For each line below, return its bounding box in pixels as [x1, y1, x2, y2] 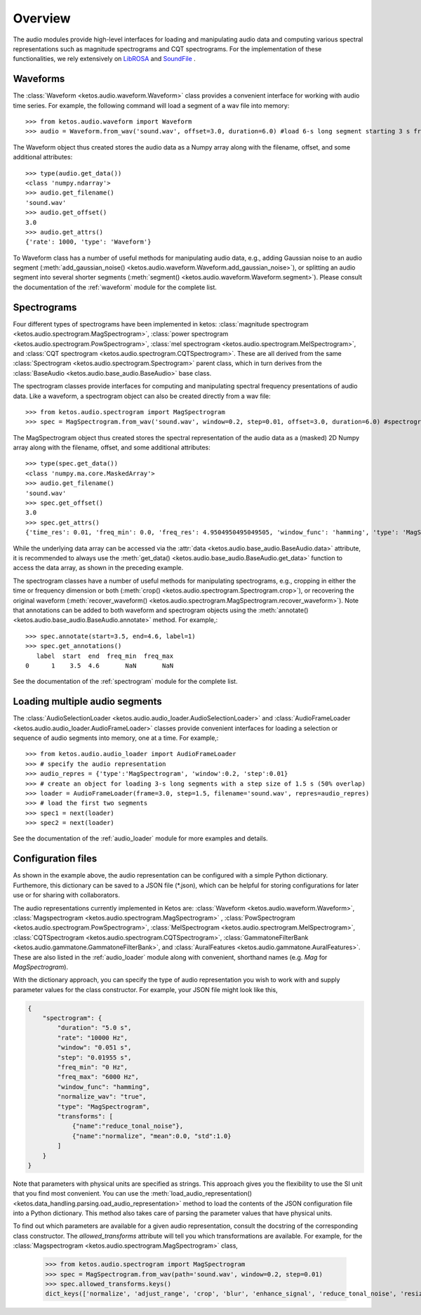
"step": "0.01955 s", [57, 1053, 132, 1062]
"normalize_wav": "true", [57, 1092, 147, 1101]
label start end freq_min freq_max [36, 652, 174, 660]
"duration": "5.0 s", [57, 1024, 132, 1032]
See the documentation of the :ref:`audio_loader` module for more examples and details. [13, 834, 268, 842]
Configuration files [13, 853, 98, 865]
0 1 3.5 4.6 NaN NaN [25, 661, 174, 670]
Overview [13, 11, 71, 26]
